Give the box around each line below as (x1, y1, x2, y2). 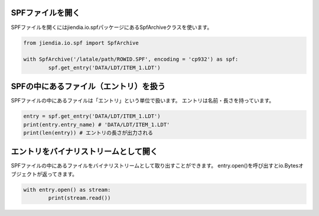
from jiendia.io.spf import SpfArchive (23, 39, 139, 46)
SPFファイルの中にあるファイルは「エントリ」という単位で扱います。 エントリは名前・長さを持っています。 (11, 97, 275, 104)
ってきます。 (47, 170, 78, 178)
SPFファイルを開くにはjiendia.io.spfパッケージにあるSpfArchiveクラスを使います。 (11, 24, 213, 31)
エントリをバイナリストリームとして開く (11, 147, 158, 157)
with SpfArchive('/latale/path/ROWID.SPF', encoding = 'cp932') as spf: (23, 56, 239, 63)
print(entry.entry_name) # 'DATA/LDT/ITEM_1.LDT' (23, 121, 170, 128)
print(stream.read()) (48, 195, 111, 201)
